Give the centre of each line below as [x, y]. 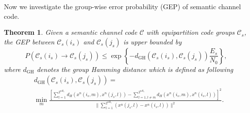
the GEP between [29, 41]
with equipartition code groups [191, 32]
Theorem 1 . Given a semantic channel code [71, 32]
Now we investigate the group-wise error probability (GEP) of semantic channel [123, 6]
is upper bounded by [152, 41]
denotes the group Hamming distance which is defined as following [135, 69]
